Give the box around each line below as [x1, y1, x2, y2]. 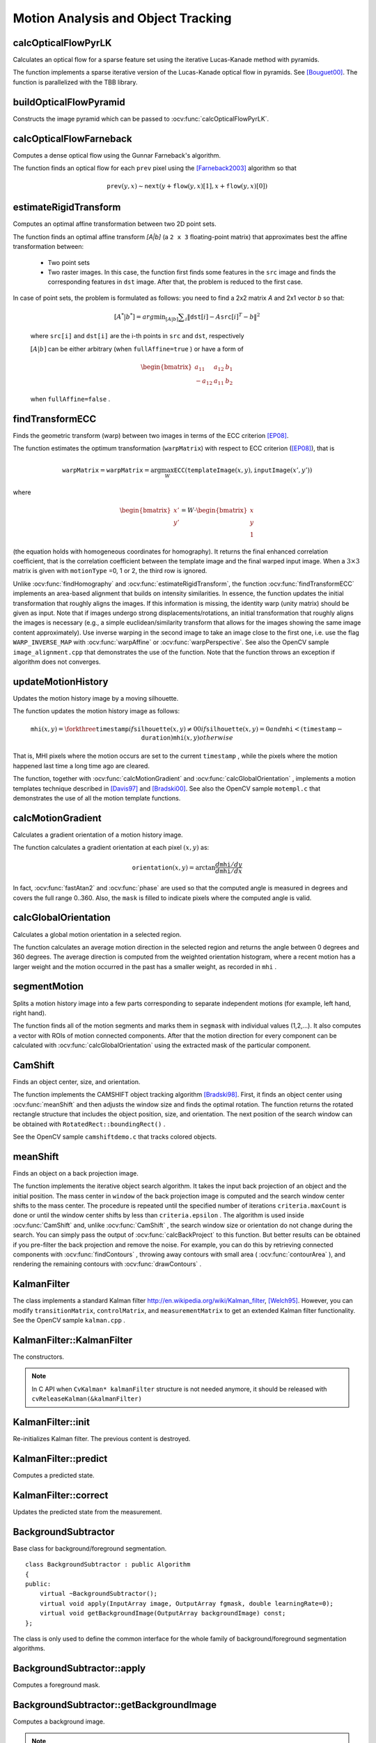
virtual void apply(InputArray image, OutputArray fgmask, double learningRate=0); [39, 1599, 334, 1607]
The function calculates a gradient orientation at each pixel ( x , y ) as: [13, 844, 210, 852]
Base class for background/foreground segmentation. [13, 1544, 167, 1553]
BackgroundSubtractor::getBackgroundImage [13, 1699, 217, 1711]
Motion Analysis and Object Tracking [13, 10, 232, 26]
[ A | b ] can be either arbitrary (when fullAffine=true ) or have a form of [30, 344, 244, 353]
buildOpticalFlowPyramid [13, 96, 125, 108]
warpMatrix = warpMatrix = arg [61, 466, 162, 474]
